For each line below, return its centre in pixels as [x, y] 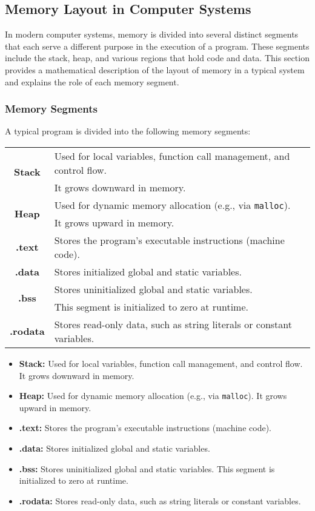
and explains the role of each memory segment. [92, 81]
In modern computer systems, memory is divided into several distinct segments [152, 34]
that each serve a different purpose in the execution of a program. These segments [157, 46]
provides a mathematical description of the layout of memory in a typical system [155, 69]
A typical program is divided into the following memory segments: [128, 131]
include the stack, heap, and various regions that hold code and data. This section [157, 58]
